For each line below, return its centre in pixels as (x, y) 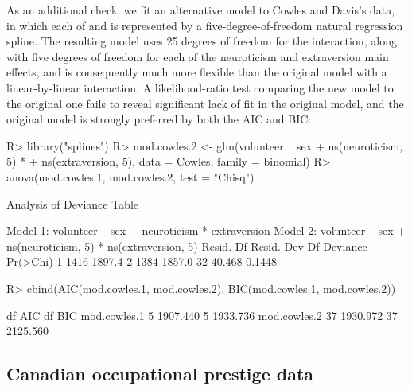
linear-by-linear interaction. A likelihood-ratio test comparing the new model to (200, 87)
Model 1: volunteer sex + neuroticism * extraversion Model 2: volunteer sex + (206, 230)
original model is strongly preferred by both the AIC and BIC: (159, 119)
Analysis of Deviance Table (73, 203)
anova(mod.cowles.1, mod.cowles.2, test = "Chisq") (130, 176)
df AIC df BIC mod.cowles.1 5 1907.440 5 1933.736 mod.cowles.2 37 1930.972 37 (202, 315)
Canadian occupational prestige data (160, 374)
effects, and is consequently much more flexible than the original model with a (197, 72)
